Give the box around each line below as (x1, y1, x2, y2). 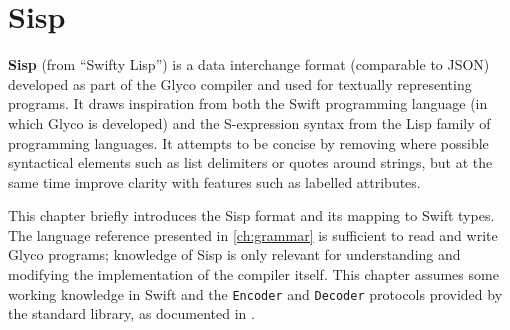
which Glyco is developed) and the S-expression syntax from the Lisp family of (8, 112, 491, 133)
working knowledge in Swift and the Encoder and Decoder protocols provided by (8, 283, 503, 304)
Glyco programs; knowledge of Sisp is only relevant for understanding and (8, 244, 461, 265)
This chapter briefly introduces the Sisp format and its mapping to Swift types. (8, 205, 495, 226)
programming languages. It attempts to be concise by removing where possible (8, 132, 489, 153)
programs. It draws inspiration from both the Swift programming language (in (8, 93, 488, 114)
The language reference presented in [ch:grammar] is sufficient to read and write (8, 224, 498, 245)
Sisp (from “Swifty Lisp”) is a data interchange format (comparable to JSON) (8, 54, 490, 75)
